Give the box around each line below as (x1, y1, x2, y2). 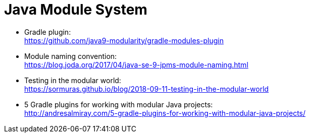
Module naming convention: (24, 51, 117, 60)
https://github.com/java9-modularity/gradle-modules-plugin (24, 36, 224, 45)
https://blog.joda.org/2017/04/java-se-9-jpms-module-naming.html (24, 60, 248, 69)
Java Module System (4, 1, 147, 18)
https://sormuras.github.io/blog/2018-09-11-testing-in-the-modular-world (24, 84, 269, 93)
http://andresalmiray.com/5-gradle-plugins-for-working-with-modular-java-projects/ (24, 108, 306, 117)
